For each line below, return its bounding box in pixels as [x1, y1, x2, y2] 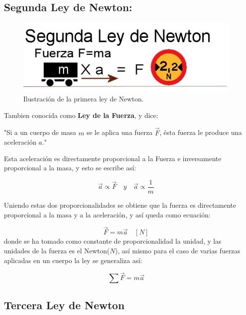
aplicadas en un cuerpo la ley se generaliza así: [4, 255, 142, 265]
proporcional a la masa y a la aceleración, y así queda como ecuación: [4, 209, 211, 219]
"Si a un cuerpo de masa [4, 127, 76, 137]
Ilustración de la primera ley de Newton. [23, 94, 144, 104]
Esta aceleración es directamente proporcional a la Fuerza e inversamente [4, 153, 222, 163]
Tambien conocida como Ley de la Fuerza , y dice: [4, 110, 158, 120]
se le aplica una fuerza [86, 127, 153, 137]
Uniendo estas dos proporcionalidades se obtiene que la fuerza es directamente [4, 199, 236, 210]
